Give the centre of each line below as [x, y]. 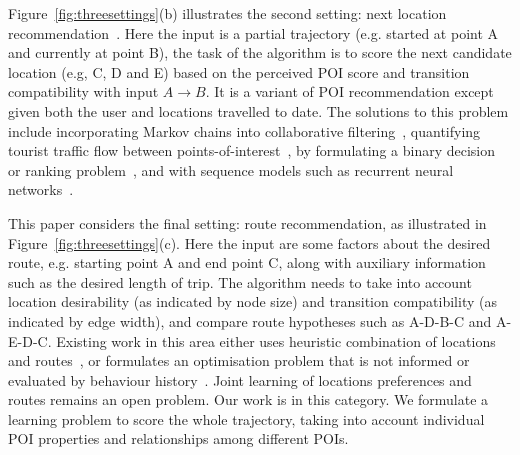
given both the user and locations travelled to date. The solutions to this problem [258, 110]
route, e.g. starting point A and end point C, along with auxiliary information [247, 262]
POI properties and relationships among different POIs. [178, 438]
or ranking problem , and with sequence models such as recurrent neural [231, 169]
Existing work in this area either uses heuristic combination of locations [276, 340]
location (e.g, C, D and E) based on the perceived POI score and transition [239, 71]
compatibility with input [83, 91]
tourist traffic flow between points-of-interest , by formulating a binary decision [252, 150]
